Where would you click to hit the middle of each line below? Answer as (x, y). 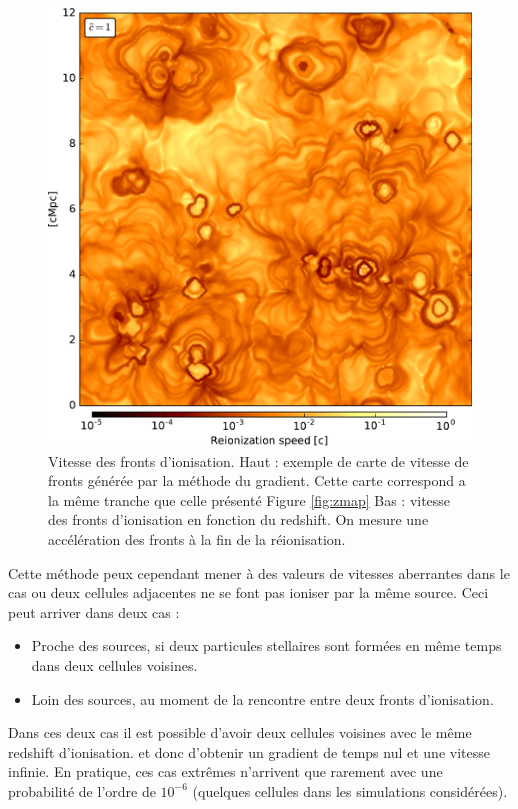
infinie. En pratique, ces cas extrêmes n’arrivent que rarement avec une (225, 771)
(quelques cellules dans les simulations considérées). (350, 790)
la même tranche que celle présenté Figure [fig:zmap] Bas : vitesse (249, 499)
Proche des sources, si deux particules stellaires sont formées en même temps (266, 645)
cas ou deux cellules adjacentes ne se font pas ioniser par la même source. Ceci (248, 592)
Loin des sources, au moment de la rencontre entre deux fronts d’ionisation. (262, 698)
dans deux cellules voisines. (114, 664)
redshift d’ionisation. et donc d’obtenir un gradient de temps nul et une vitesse (249, 751)
